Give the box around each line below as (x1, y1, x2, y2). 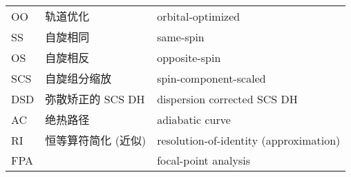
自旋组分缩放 (45, 70, 112, 86)
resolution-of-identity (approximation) (157, 132, 341, 148)
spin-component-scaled (157, 70, 266, 86)
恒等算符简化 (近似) (45, 132, 146, 148)
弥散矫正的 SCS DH (45, 91, 145, 107)
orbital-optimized (157, 8, 240, 24)
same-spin (157, 28, 205, 45)
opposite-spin (157, 49, 221, 65)
